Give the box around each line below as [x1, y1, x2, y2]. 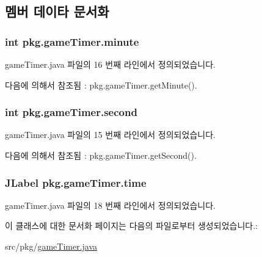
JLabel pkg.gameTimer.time [5, 175, 147, 190]
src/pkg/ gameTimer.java [5, 240, 98, 252]
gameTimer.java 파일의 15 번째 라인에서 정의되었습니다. [5, 128, 216, 141]
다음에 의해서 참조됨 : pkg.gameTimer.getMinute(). [5, 78, 197, 91]
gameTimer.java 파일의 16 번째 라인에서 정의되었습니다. [5, 58, 216, 70]
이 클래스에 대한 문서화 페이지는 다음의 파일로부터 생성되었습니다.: [5, 219, 258, 232]
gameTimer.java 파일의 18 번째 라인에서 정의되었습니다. [5, 198, 216, 211]
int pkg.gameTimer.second [5, 104, 137, 120]
